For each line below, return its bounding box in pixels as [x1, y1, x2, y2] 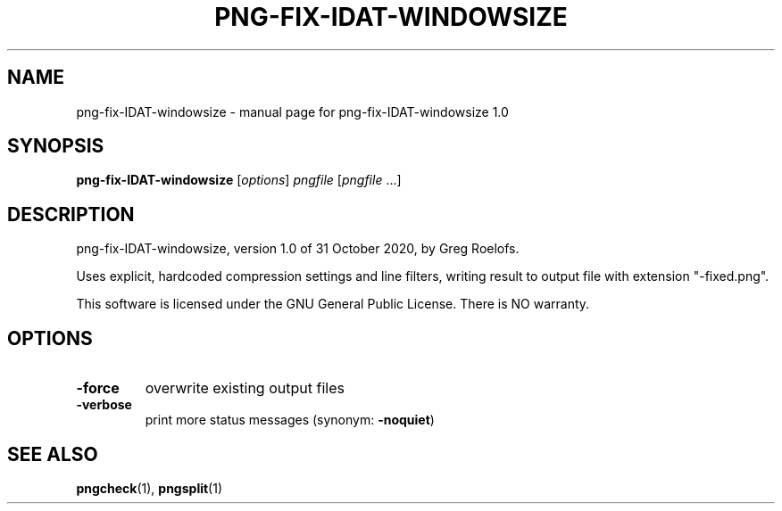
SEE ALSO [7, 442, 98, 466]
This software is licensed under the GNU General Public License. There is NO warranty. [76, 296, 590, 312]
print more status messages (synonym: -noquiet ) [145, 412, 435, 428]
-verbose [76, 397, 132, 413]
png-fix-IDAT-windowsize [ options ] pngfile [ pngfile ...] [76, 172, 402, 188]
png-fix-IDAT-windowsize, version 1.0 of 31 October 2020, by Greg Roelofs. [76, 241, 520, 257]
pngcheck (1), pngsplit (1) [76, 480, 223, 496]
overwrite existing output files [145, 379, 345, 398]
